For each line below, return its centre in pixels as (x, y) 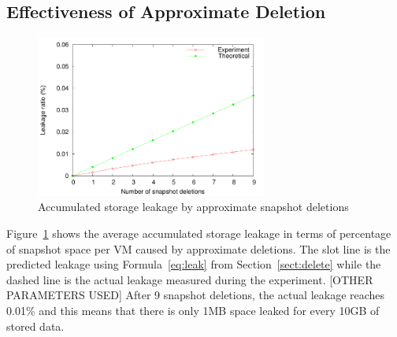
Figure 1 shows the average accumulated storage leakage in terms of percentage (199, 233)
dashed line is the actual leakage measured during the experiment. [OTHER (190, 279)
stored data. (35, 326)
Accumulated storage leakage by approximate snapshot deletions (193, 207)
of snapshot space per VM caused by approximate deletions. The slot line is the (198, 248)
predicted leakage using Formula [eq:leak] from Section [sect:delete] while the (194, 264)
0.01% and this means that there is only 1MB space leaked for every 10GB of (193, 310)
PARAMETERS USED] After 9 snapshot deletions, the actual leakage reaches (196, 295)
